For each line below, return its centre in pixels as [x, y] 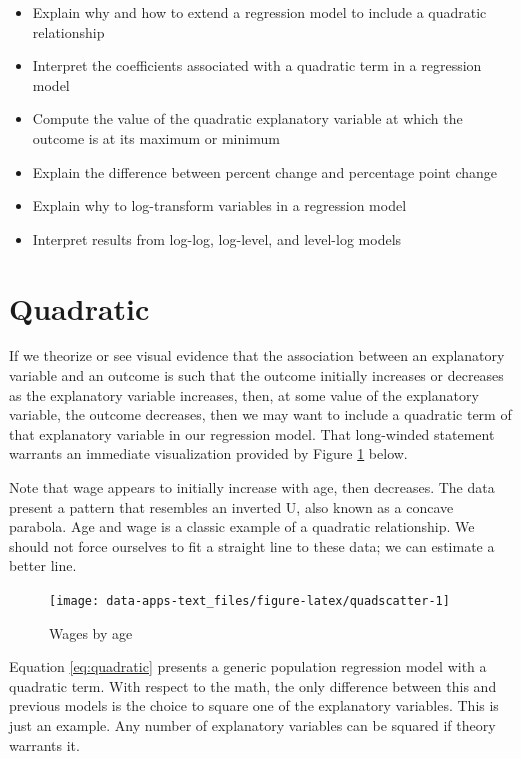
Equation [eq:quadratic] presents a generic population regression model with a [248, 666]
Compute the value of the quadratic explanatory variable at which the [247, 118]
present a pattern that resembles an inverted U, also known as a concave [231, 506]
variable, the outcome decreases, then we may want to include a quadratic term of [260, 414]
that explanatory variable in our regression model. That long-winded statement [252, 433]
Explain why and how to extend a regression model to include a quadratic [259, 12]
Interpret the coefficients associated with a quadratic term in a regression [257, 65]
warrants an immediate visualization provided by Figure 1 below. [208, 453]
